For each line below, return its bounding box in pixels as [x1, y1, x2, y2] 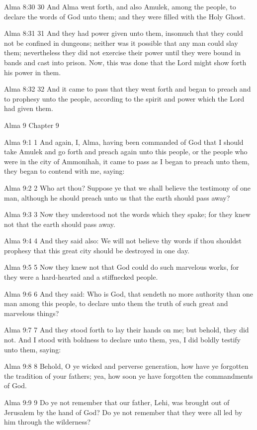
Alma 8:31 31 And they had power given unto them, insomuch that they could [4, 28, 243, 38]
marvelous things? [4, 308, 59, 318]
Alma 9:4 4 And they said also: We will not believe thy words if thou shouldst [4, 235, 242, 246]
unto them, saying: [4, 344, 61, 354]
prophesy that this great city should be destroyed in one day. [4, 245, 190, 255]
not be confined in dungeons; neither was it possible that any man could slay [4, 37, 238, 48]
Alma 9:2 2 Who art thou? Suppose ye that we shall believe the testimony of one [4, 182, 251, 193]
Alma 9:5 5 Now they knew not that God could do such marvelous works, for [4, 262, 239, 272]
